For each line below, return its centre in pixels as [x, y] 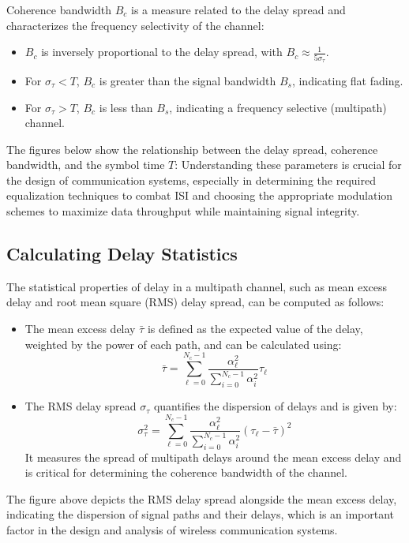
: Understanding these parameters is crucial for [288, 165]
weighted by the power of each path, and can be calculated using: [183, 344]
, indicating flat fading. [347, 80]
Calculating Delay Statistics [122, 254]
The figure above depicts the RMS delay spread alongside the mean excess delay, [202, 498]
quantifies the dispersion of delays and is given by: [275, 406]
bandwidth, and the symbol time [86, 165]
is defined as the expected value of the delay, [255, 329]
